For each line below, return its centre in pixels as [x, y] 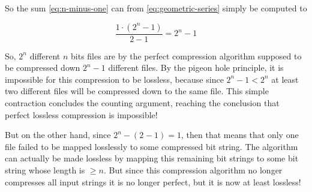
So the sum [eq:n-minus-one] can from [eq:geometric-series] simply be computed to [156, 8]
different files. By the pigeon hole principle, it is [196, 67]
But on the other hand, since [58, 135]
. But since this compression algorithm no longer [193, 169]
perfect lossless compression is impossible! [81, 114]
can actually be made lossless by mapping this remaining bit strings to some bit [152, 158]
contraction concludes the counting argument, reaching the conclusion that [142, 103]
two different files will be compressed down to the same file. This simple [137, 91]
